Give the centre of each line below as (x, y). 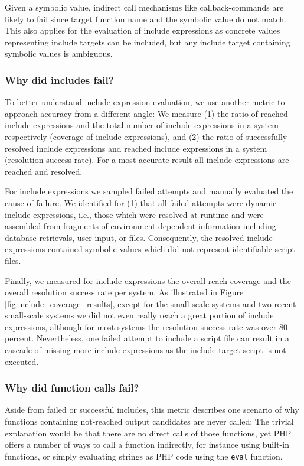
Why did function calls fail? (72, 388)
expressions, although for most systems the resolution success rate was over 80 (146, 326)
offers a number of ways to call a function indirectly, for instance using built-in (147, 444)
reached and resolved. (44, 171)
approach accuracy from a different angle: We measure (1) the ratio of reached (146, 113)
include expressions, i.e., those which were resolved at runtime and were (134, 214)
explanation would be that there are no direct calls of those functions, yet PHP (148, 433)
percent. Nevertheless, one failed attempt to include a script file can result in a (147, 338)
